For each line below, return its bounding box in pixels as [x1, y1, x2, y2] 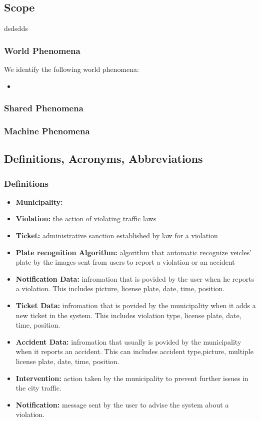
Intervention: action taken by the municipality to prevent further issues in [15, 373, 248, 383]
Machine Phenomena [4, 124, 90, 137]
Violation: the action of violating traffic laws [15, 213, 156, 224]
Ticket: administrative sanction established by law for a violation [15, 230, 218, 241]
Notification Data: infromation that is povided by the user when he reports [15, 273, 254, 284]
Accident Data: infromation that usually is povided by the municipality [15, 336, 241, 347]
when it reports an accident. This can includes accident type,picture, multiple [15, 346, 253, 357]
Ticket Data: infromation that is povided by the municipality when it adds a [15, 300, 256, 311]
